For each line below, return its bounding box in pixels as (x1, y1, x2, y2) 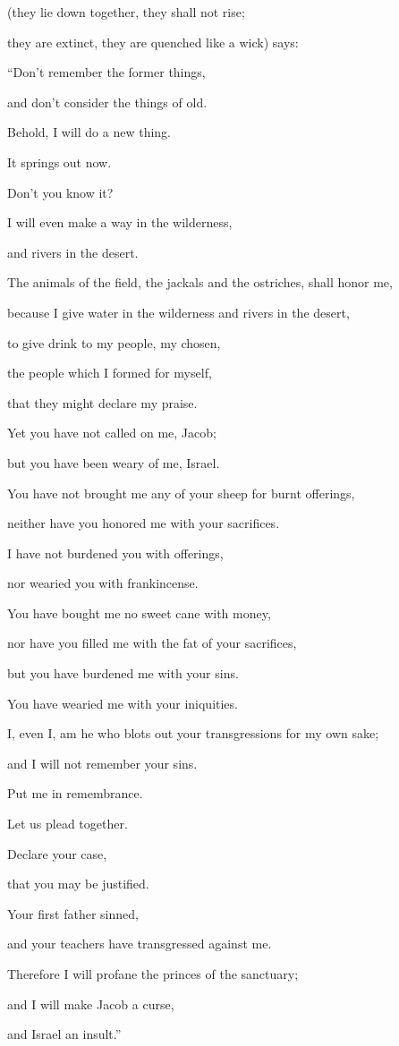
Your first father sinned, (7, 904, 139, 923)
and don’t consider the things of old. (7, 92, 208, 111)
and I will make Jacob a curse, (7, 994, 174, 1013)
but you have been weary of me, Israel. (7, 453, 220, 472)
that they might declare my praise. (7, 393, 198, 412)
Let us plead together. (7, 814, 128, 833)
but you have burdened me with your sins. (7, 664, 239, 683)
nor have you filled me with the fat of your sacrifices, (7, 634, 297, 652)
